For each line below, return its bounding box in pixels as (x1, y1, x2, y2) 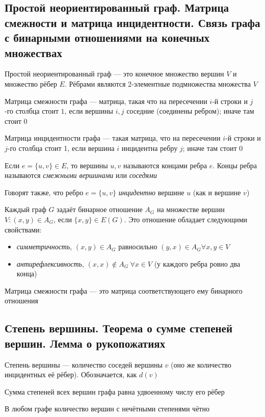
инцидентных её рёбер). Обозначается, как (5, 369, 137, 380)
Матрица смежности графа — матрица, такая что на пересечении (5, 95, 207, 106)
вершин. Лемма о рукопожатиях (5, 335, 166, 351)
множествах (5, 44, 62, 60)
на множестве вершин (156, 204, 225, 215)
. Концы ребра (213, 160, 257, 170)
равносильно (118, 241, 157, 252)
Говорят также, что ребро (5, 187, 84, 197)
